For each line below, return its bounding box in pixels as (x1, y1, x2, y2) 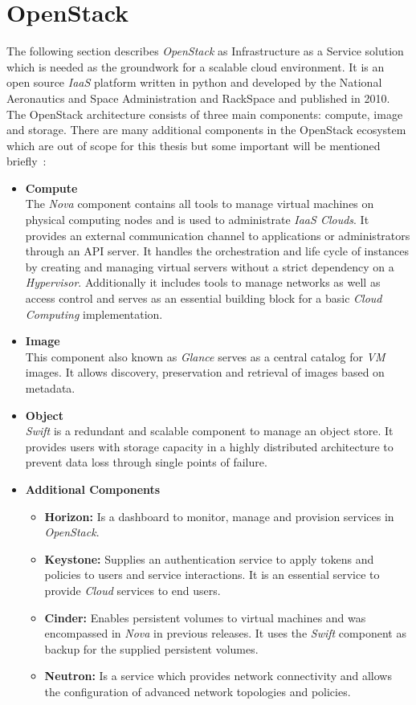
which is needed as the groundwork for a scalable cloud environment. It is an (6, 58, 385, 75)
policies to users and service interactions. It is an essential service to (44, 566, 380, 583)
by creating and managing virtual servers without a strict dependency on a (25, 258, 394, 275)
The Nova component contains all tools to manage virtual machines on (25, 195, 374, 212)
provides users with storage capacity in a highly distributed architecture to (25, 438, 394, 454)
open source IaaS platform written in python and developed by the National (6, 74, 382, 91)
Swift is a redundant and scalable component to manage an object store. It (25, 422, 394, 439)
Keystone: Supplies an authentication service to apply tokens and (44, 550, 374, 567)
